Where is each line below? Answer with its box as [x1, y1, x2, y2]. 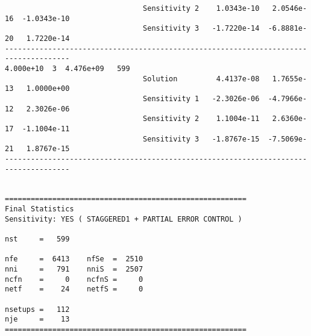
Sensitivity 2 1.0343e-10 [143, 4, 260, 13]
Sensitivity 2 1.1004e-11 [143, 114, 260, 123]
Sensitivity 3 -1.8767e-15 [143, 134, 260, 143]
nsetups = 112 [5, 305, 70, 314]
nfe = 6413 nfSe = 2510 [5, 255, 143, 264]
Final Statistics [5, 205, 74, 214]
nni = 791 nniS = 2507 [5, 265, 143, 274]
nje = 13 [5, 315, 70, 324]
